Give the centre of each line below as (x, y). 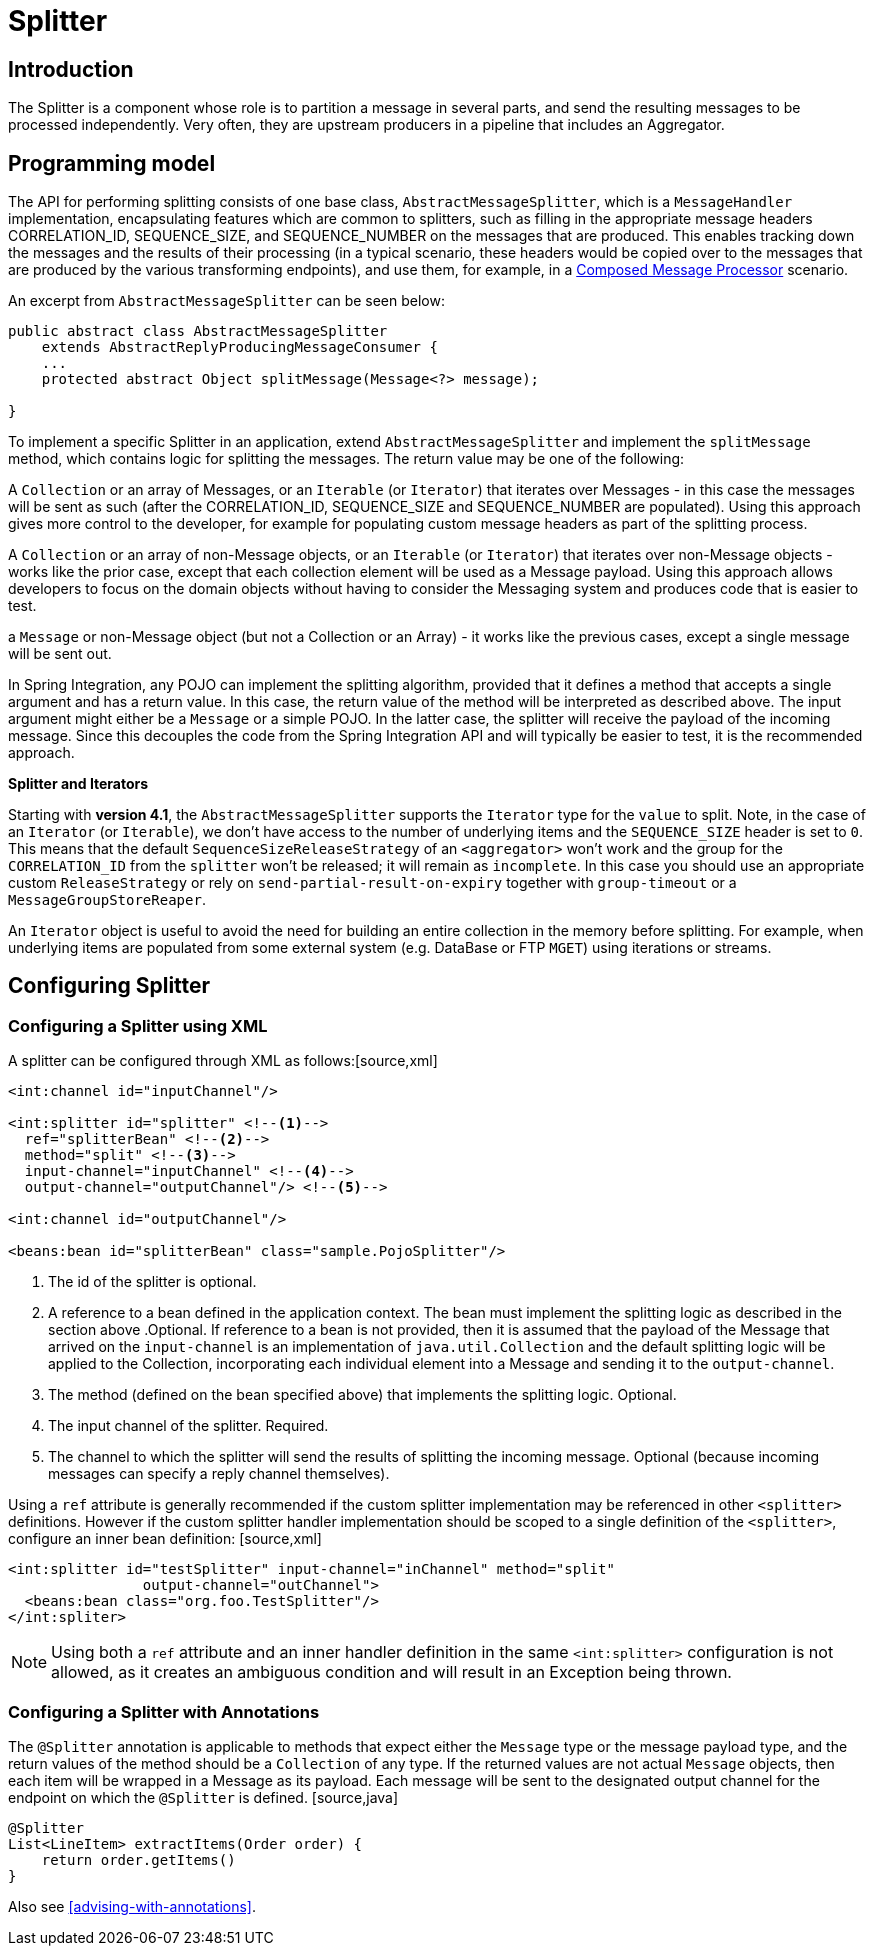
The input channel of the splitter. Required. (188, 1426)
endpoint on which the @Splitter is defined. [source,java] (203, 1797)
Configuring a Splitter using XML (138, 1025)
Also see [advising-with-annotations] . (132, 1906)
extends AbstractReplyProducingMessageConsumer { (239, 347)
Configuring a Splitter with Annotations (164, 1711)
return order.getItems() (138, 1859)
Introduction (71, 69)
